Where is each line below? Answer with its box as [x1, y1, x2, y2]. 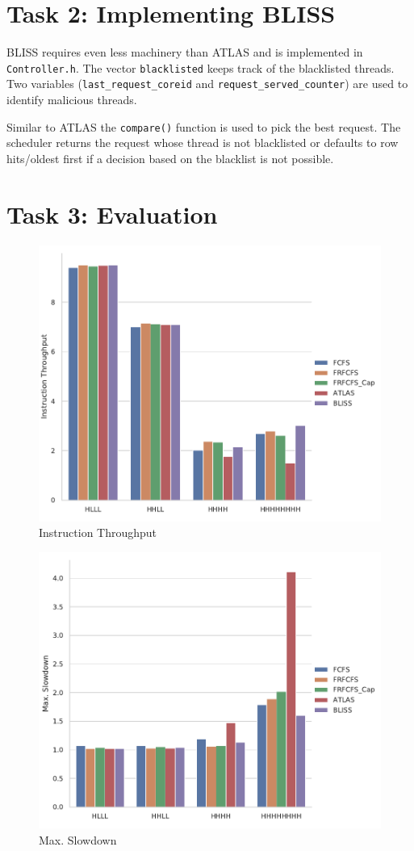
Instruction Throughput [39, 524, 157, 541]
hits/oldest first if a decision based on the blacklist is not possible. [6, 149, 334, 166]
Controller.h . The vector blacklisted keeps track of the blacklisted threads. [6, 59, 395, 76]
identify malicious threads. [6, 91, 137, 108]
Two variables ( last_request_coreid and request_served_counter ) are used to [6, 75, 408, 92]
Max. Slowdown [39, 831, 117, 848]
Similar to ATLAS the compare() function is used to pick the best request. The [6, 118, 401, 135]
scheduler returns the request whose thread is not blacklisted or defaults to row [6, 134, 399, 151]
